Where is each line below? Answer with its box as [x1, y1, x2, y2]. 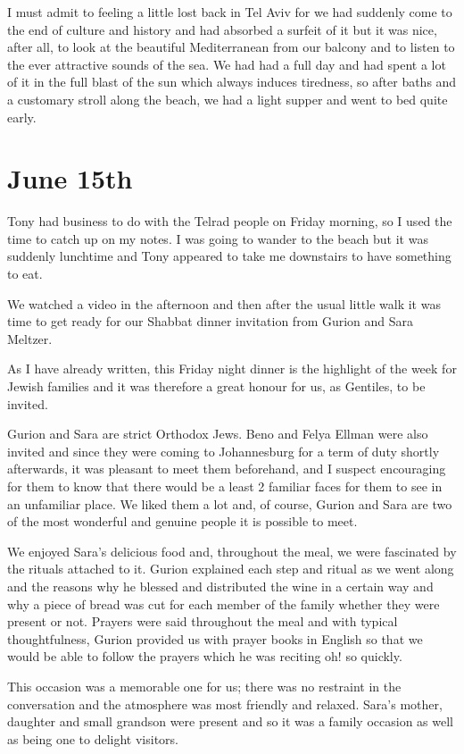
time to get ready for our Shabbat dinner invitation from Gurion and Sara [7, 312, 414, 331]
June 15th [7, 160, 133, 197]
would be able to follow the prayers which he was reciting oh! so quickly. [7, 647, 402, 666]
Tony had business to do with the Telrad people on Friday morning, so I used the [7, 212, 452, 230]
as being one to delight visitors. [7, 729, 178, 748]
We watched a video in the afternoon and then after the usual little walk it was [7, 294, 441, 313]
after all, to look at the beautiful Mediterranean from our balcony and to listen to [7, 38, 455, 56]
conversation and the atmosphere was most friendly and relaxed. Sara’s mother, [7, 694, 443, 713]
